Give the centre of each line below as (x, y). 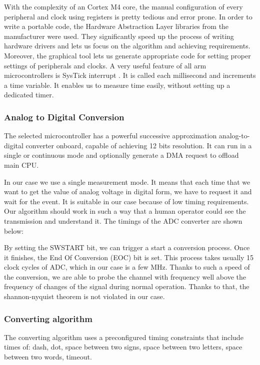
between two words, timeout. (48, 357)
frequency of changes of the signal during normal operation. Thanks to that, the (127, 286)
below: (14, 230)
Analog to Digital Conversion (64, 117)
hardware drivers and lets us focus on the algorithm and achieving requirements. (127, 46)
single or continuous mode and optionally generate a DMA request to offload (121, 155)
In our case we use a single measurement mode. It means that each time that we (127, 182)
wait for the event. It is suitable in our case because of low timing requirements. (126, 201)
